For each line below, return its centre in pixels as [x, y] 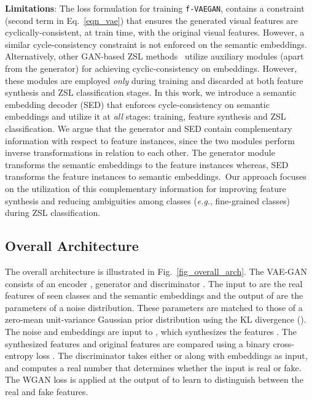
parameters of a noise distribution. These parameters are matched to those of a [154, 307]
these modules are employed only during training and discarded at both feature [154, 80]
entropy [19, 356]
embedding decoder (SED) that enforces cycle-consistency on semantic [137, 104]
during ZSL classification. [53, 213]
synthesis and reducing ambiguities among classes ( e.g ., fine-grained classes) [148, 200]
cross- [283, 343]
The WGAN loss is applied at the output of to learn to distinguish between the [154, 379]
